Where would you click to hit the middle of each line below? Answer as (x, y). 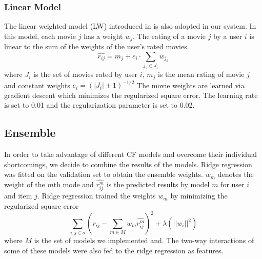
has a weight (103, 36)
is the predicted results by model (158, 184)
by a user (228, 36)
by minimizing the (199, 196)
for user (233, 184)
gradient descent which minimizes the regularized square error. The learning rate (131, 95)
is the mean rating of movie (201, 74)
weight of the (25, 184)
